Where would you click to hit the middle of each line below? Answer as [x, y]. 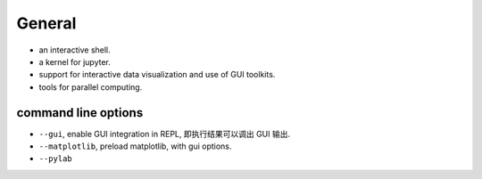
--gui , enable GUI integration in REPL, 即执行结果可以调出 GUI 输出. [164, 134]
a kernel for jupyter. [75, 61]
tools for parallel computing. [91, 87]
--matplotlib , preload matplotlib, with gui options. [135, 146]
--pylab [56, 159]
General [46, 23]
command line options [80, 113]
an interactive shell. [75, 50]
